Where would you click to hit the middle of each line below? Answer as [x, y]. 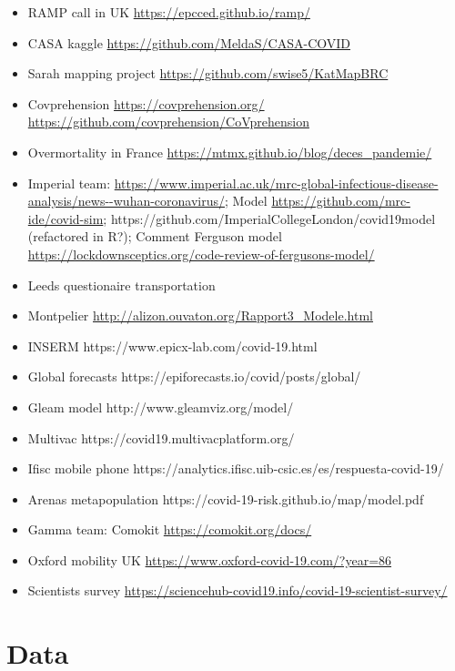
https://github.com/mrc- [341, 201]
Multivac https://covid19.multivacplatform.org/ [161, 437]
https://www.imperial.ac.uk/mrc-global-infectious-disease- [276, 183]
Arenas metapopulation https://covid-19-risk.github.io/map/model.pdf [226, 498]
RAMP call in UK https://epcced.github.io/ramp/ [169, 12]
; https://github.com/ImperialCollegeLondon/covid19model [269, 218]
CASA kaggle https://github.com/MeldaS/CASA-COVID [189, 42]
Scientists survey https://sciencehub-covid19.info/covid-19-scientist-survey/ [238, 590]
